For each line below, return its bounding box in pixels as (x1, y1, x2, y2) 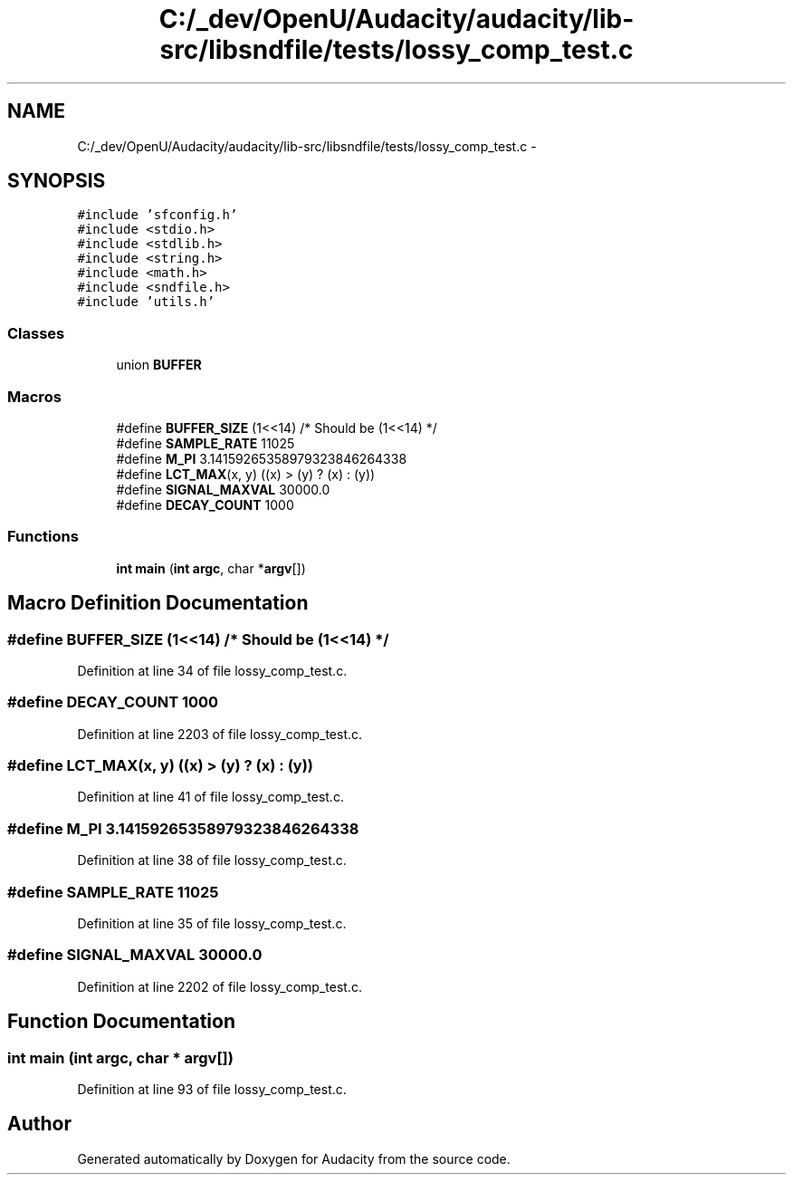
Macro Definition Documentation (7, 591, 309, 615)
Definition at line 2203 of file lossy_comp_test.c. (77, 726, 363, 742)
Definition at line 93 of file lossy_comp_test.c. (77, 1081, 347, 1097)
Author (7, 1112, 72, 1136)
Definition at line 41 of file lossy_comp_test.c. (77, 789, 344, 805)
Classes (7, 323, 65, 342)
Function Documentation (7, 1010, 235, 1033)
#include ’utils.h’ (77, 294, 215, 310)
